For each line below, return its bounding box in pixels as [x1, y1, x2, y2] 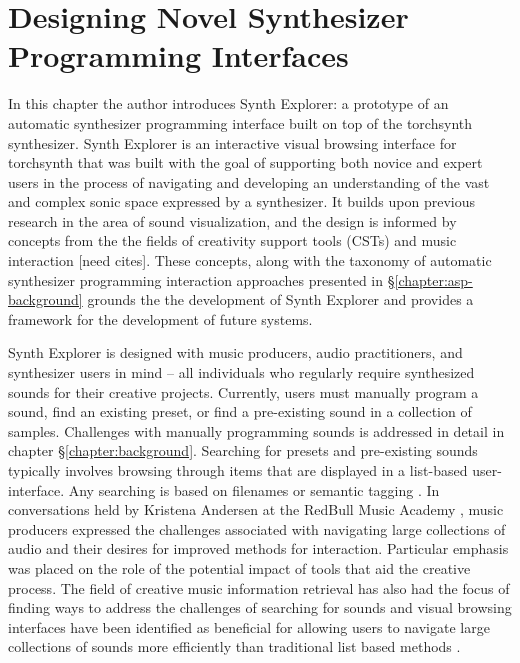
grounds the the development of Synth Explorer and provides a [87, 289, 474, 310]
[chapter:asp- [394, 269, 473, 290]
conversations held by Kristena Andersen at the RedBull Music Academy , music [8, 499, 504, 520]
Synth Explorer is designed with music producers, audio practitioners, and [8, 342, 463, 363]
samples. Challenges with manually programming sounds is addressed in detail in [8, 420, 505, 441]
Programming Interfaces [8, 35, 349, 76]
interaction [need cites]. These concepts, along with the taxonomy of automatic [8, 250, 492, 271]
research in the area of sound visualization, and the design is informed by [8, 210, 457, 231]
